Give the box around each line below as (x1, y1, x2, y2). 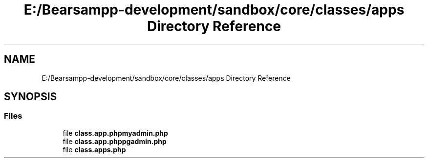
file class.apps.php (63, 145, 126, 154)
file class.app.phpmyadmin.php (63, 128, 168, 137)
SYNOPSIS (4, 90, 57, 103)
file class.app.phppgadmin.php (63, 137, 167, 145)
